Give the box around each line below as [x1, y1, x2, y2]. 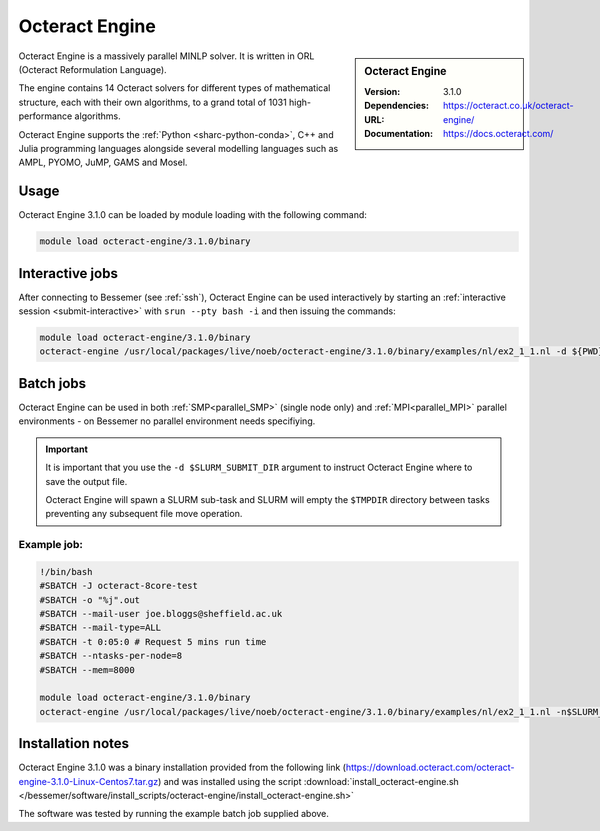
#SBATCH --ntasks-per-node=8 [39, 650, 183, 662]
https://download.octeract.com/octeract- [345, 761, 515, 774]
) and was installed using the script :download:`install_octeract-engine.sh [157, 775, 459, 787]
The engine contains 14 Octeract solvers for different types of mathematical [18, 82, 331, 94]
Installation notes [18, 735, 130, 752]
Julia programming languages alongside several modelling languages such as [18, 142, 339, 154]
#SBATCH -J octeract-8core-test [39, 580, 199, 592]
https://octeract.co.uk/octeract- [443, 100, 574, 112]
